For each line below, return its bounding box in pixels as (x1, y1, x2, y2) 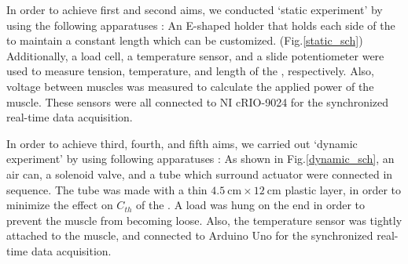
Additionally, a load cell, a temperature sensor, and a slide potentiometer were (6, 47, 384, 63)
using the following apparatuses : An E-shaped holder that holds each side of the (6, 16, 395, 33)
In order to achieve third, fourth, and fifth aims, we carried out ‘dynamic (6, 135, 358, 151)
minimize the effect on (6, 197, 113, 213)
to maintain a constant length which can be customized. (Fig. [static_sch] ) (6, 32, 363, 49)
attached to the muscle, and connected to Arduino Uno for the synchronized (6, 227, 373, 244)
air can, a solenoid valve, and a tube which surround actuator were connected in (6, 165, 393, 182)
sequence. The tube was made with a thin (6, 181, 208, 197)
